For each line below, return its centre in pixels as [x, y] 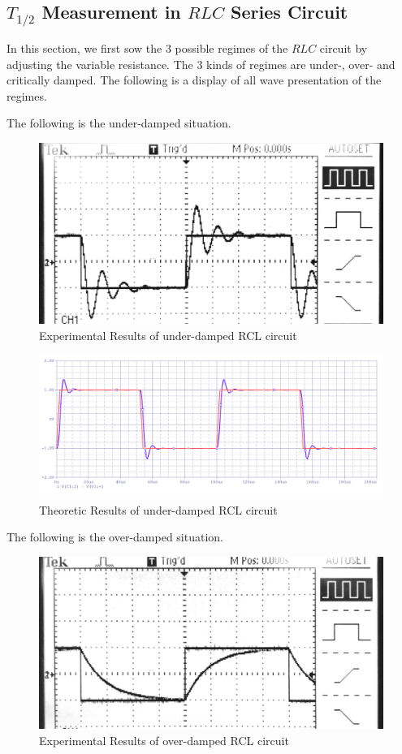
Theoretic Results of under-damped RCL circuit [158, 509]
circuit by [344, 47]
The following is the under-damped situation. [119, 123]
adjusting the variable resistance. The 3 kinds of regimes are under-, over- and [201, 64]
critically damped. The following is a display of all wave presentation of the [194, 80]
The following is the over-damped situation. [115, 537]
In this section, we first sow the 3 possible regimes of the [147, 47]
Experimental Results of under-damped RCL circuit [168, 335]
